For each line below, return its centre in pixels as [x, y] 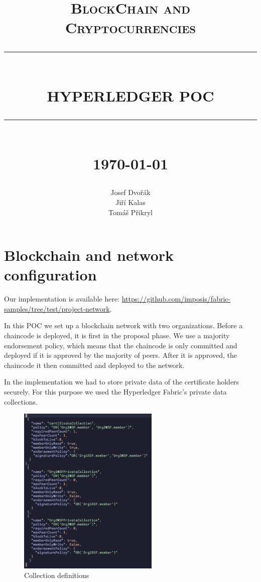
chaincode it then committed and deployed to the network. [94, 365]
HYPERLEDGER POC [130, 95]
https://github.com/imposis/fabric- [176, 299]
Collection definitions [57, 575]
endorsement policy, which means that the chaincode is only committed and [121, 345]
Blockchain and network [89, 255]
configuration [50, 275]
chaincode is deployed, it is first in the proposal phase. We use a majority [117, 335]
